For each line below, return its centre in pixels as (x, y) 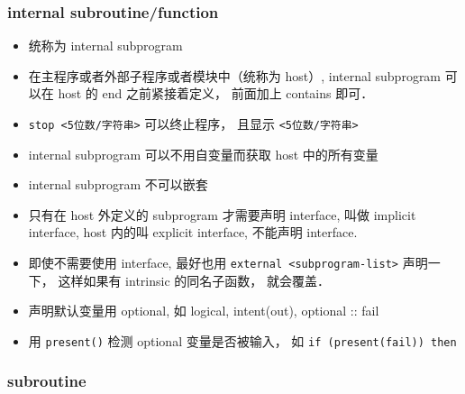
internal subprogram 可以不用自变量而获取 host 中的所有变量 (203, 154)
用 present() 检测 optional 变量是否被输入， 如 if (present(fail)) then (242, 340)
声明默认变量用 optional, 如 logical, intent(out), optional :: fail (204, 311)
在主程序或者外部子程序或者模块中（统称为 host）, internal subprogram (235, 75)
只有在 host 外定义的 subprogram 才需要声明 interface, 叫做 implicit (222, 214)
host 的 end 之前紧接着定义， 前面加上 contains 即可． (216, 93)
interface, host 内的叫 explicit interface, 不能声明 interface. (193, 232)
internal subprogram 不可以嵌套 (118, 184)
